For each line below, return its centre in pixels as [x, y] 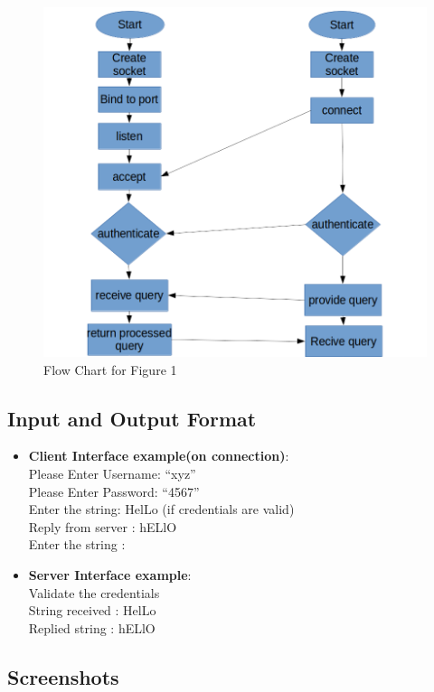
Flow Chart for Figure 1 [110, 369]
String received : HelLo [92, 610]
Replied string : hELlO [92, 627]
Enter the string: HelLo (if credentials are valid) [161, 509]
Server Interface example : [110, 574]
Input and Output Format [132, 418]
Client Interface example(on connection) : [159, 456]
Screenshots [63, 676]
